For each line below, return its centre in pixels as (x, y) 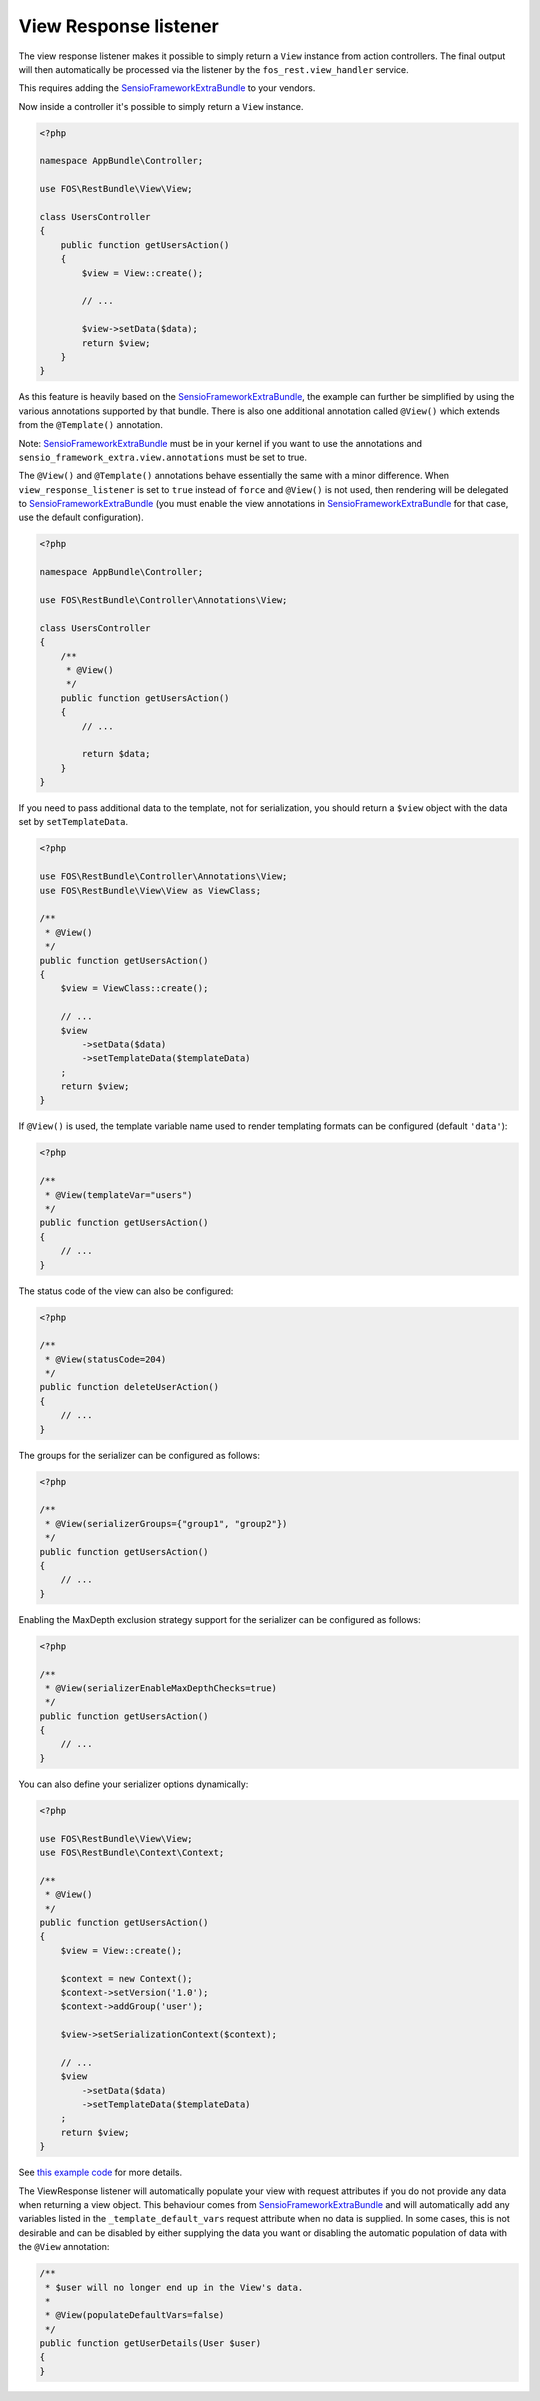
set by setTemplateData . (73, 822)
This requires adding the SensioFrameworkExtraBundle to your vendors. (167, 88)
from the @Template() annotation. (91, 425)
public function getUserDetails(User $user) (150, 2343)
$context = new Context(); (127, 1978)
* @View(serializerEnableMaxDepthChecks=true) (161, 1688)
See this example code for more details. (100, 2172)
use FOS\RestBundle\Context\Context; (132, 1852)
